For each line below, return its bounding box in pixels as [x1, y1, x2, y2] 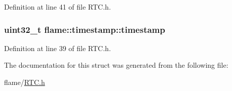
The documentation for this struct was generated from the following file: [4, 60, 228, 70]
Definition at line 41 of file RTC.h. [4, 2, 111, 12]
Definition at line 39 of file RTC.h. [4, 42, 111, 53]
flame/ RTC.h [4, 77, 45, 87]
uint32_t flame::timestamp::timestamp [4, 23, 165, 35]
